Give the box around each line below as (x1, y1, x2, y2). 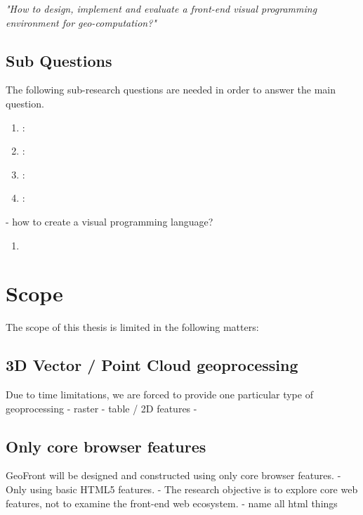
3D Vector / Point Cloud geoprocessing (6, 354, 298, 376)
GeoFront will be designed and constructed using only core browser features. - (6, 468, 341, 483)
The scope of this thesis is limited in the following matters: (6, 320, 259, 334)
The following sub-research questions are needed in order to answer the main (6, 82, 336, 97)
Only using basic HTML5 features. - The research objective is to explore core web (6, 482, 358, 497)
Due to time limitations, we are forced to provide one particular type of (6, 387, 313, 402)
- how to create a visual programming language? (6, 214, 213, 228)
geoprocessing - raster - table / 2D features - (6, 400, 197, 415)
